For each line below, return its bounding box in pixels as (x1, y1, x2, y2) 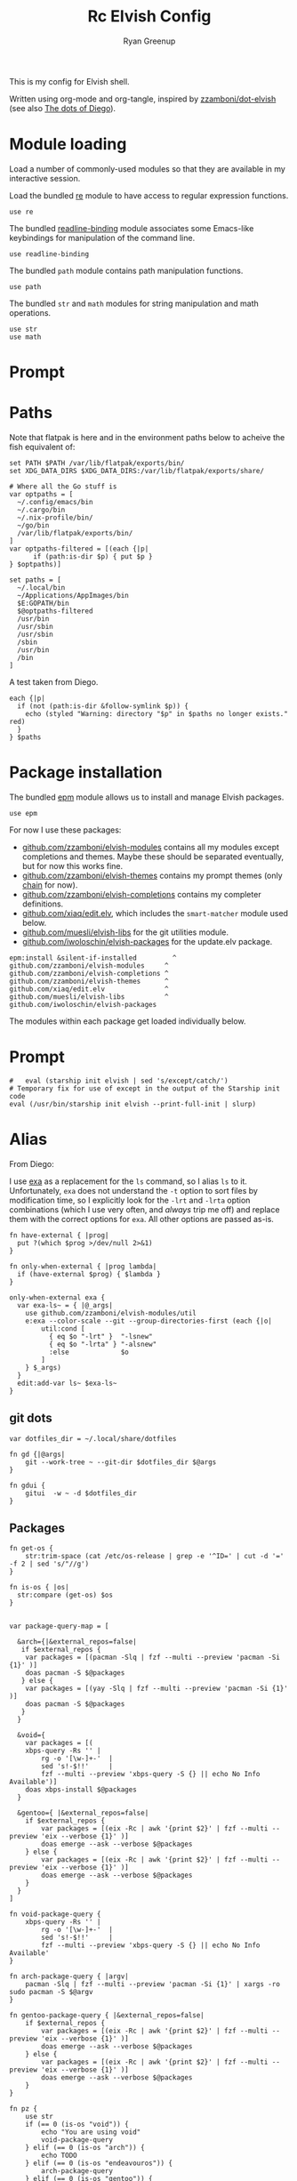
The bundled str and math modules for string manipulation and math (9, 298, 260, 309)
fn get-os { (9, 1544, 53, 1553)
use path (9, 282, 42, 291)
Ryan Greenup (123, 36, 176, 46)
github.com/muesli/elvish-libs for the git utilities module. (21, 927, 229, 938)
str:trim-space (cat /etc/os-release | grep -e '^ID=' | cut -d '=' (25, 1552, 285, 1561)
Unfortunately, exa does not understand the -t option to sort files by (9, 1185, 258, 1195)
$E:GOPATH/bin (17, 599, 69, 608)
